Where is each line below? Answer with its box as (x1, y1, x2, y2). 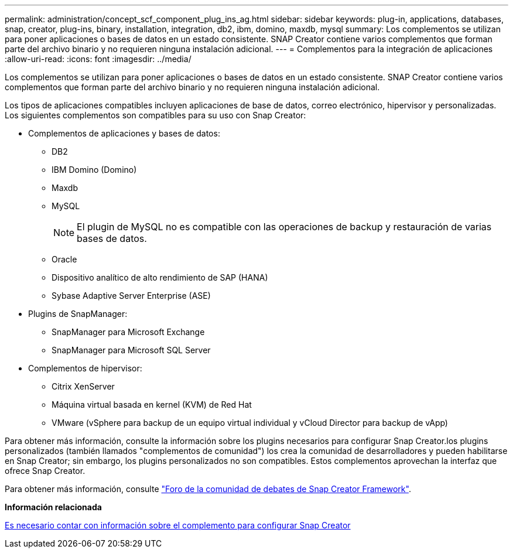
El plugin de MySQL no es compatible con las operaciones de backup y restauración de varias (77, 221, 492, 233)
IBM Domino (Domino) (52, 165, 137, 175)
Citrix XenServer (52, 381, 115, 391)
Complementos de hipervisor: (28, 363, 142, 373)
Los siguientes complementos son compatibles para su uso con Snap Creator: (5, 110, 306, 120)
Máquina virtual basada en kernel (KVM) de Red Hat (52, 400, 252, 409)
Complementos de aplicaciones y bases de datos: (28, 128, 220, 138)
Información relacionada (5, 502, 102, 512)
